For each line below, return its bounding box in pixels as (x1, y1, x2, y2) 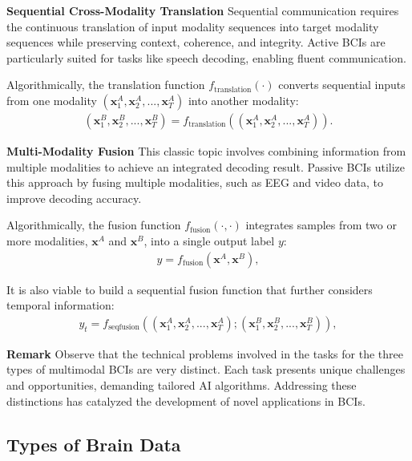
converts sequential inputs (278, 76, 406, 93)
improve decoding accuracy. (6, 189, 142, 206)
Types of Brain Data (6, 431, 181, 456)
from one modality (6, 91, 97, 108)
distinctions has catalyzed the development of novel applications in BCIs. (6, 392, 366, 409)
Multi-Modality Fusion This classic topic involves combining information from (6, 143, 406, 159)
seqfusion (108, 323, 139, 332)
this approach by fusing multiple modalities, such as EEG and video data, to (6, 174, 383, 191)
